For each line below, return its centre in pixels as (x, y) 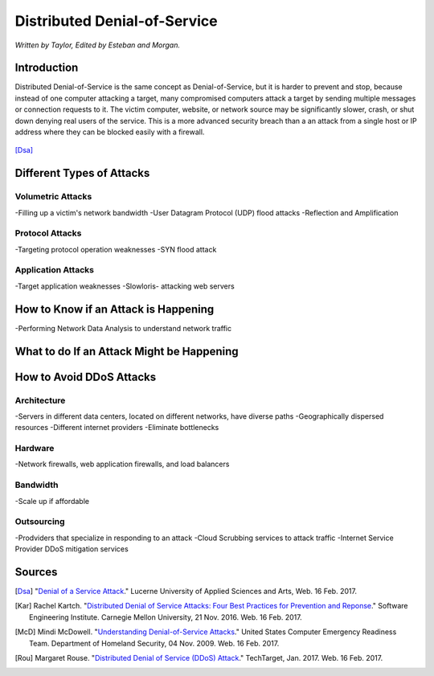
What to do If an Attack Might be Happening (127, 351)
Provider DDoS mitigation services (72, 549)
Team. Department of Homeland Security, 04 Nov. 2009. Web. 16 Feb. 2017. (154, 643)
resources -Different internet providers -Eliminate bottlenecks (117, 428)
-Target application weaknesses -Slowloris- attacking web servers (125, 286)
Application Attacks (54, 270)
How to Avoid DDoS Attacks (86, 377)
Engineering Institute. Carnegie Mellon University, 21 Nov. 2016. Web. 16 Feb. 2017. (166, 617)
